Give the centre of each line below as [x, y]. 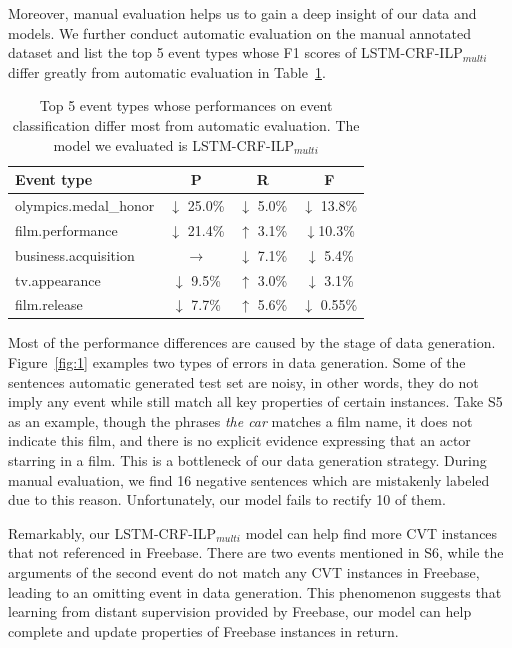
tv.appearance [58, 279]
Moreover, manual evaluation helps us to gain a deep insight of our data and [242, 13]
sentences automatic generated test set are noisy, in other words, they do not [243, 381]
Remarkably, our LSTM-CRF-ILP [112, 532]
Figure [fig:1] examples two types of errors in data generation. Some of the [237, 362]
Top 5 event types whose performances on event [186, 105]
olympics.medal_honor [85, 205]
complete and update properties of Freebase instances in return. [203, 630]
